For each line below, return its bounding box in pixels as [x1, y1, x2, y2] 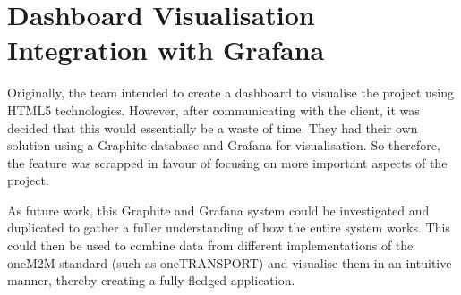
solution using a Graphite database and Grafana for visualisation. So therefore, [7, 136, 440, 155]
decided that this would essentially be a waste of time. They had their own [7, 118, 418, 137]
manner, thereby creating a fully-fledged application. [7, 271, 295, 290]
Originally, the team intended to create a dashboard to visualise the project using [7, 83, 455, 102]
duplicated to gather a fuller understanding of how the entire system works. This [7, 218, 450, 237]
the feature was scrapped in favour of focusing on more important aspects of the [7, 153, 448, 172]
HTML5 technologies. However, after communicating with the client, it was [7, 100, 420, 119]
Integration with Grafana [7, 31, 325, 68]
